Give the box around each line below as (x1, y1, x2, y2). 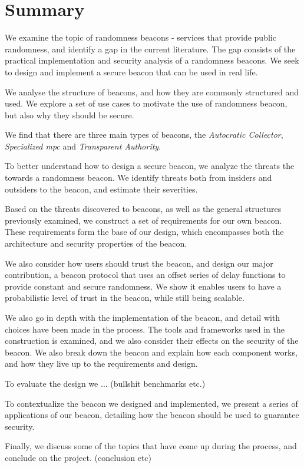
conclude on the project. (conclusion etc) (5, 451, 152, 463)
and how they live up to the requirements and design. (5, 357, 198, 370)
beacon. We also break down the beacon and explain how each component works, (5, 346, 298, 358)
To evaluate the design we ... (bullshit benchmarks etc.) (5, 377, 206, 389)
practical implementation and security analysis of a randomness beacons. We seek (5, 54, 299, 67)
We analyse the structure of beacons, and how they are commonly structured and (5, 85, 299, 98)
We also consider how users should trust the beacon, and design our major (5, 257, 273, 269)
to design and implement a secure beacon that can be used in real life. (5, 65, 258, 78)
